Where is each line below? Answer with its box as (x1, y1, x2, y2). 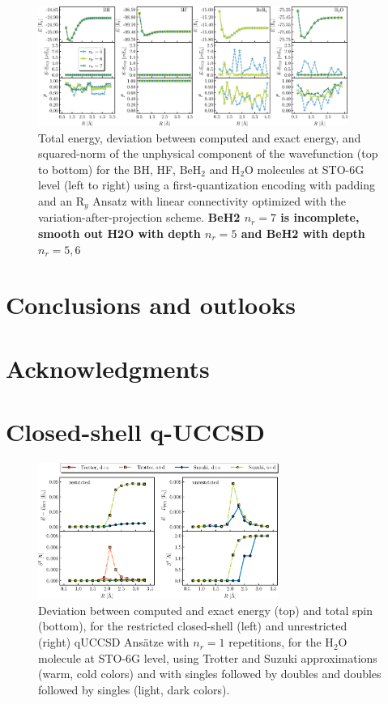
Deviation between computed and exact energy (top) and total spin (38, 601, 373, 618)
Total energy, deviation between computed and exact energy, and (38, 129, 361, 146)
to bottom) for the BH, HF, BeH (38, 160, 202, 177)
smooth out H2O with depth (38, 224, 201, 241)
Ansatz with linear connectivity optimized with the (92, 192, 347, 209)
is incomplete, (280, 209, 360, 226)
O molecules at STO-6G (245, 160, 365, 177)
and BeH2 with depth (241, 224, 365, 241)
